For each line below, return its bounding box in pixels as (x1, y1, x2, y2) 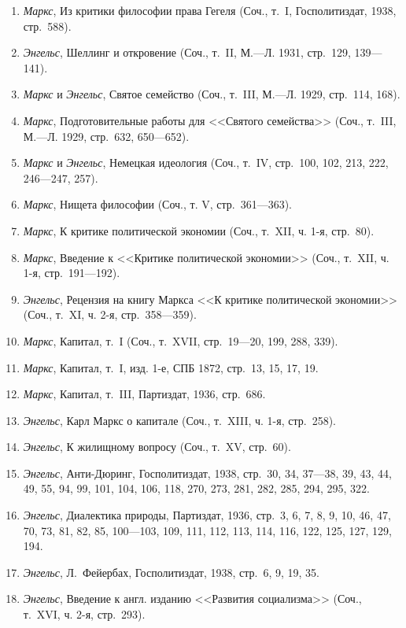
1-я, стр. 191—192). (23, 264, 120, 281)
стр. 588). (23, 17, 72, 34)
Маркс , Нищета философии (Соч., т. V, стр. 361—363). (23, 196, 293, 212)
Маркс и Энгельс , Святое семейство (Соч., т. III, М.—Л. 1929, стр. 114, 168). (23, 86, 400, 102)
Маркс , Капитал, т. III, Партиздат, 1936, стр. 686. (23, 386, 266, 402)
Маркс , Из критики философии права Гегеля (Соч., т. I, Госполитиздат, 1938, (23, 2, 397, 18)
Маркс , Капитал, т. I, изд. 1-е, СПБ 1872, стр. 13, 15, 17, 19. (23, 359, 319, 375)
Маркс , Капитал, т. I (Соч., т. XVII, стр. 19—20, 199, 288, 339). (23, 332, 338, 349)
